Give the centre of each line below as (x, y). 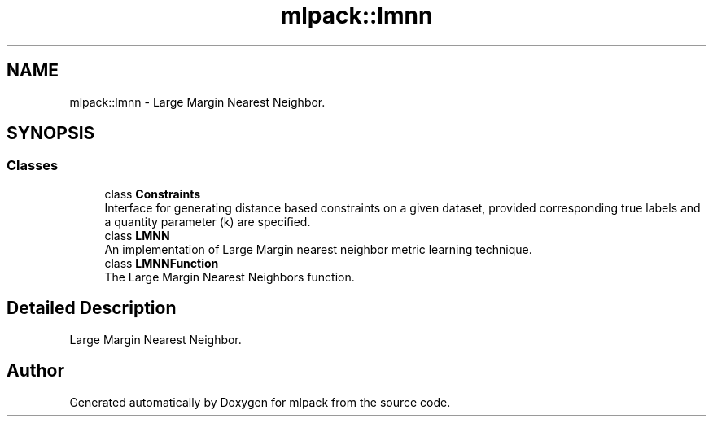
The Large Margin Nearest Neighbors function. (230, 277)
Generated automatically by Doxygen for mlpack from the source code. (260, 402)
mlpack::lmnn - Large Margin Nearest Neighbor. (197, 102)
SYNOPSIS (51, 133)
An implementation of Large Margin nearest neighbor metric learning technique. (318, 249)
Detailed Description (92, 308)
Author (35, 371)
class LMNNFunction (162, 263)
